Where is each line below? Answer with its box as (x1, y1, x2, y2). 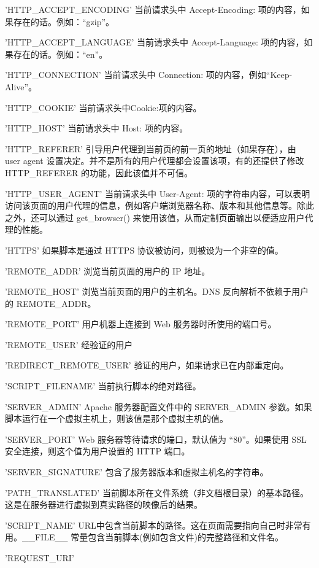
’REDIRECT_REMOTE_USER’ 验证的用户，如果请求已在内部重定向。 (5, 359, 289, 372)
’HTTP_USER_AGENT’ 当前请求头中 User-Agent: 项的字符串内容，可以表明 (5, 187, 310, 200)
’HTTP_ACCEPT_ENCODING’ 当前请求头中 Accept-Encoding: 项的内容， (5, 3, 301, 15)
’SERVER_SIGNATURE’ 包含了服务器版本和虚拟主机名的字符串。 (5, 465, 269, 478)
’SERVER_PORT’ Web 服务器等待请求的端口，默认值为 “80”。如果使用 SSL (5, 432, 307, 445)
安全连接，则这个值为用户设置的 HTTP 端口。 (5, 445, 190, 457)
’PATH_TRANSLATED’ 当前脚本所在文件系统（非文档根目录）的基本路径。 (5, 486, 309, 499)
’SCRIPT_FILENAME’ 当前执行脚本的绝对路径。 (5, 379, 201, 392)
